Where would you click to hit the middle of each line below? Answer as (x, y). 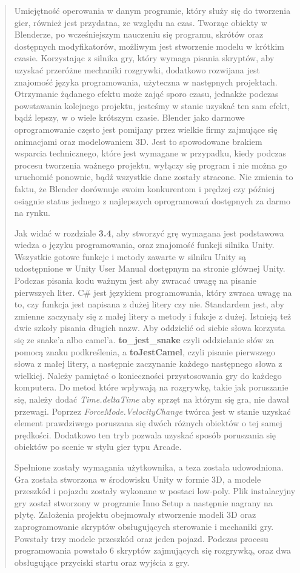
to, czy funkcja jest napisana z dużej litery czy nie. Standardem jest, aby (149, 304)
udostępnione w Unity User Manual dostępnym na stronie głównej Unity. (150, 268)
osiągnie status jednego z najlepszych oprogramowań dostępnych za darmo (152, 200)
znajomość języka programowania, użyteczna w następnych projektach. (146, 82)
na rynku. (32, 213)
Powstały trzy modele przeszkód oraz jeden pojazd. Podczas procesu (141, 538)
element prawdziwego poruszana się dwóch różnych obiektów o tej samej (148, 423)
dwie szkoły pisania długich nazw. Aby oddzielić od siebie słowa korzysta (150, 328)
